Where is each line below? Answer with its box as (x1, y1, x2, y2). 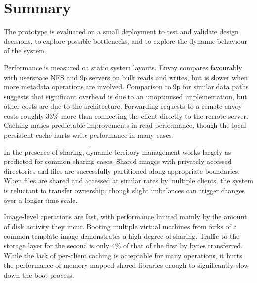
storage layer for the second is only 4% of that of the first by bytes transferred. (4, 241, 243, 250)
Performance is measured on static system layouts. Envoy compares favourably (4, 62, 242, 72)
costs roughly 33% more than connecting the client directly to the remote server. (4, 110, 248, 121)
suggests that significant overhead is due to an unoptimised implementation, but (4, 91, 247, 101)
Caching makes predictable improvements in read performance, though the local (4, 120, 246, 130)
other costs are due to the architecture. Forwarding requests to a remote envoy (4, 101, 242, 111)
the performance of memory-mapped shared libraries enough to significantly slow (4, 260, 249, 270)
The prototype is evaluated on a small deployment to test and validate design (4, 26, 239, 37)
